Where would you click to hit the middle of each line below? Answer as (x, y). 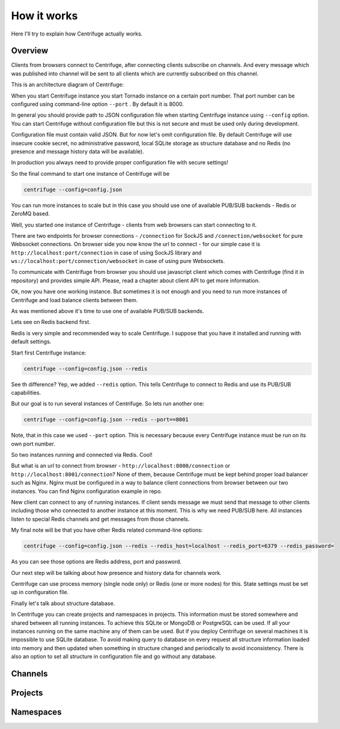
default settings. (31, 342)
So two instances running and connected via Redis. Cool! (82, 455)
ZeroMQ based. (31, 214)
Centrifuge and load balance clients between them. (74, 300)
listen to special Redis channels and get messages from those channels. (100, 519)
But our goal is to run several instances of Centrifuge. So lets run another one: (108, 404)
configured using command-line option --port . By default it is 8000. (98, 104)
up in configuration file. (40, 592)
